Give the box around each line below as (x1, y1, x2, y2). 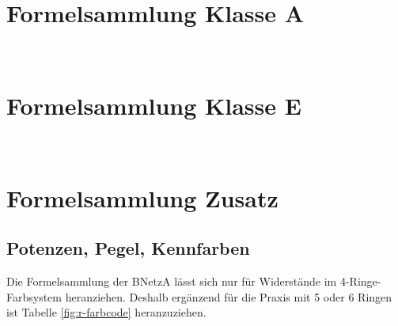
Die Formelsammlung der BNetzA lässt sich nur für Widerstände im (6, 273, 337, 290)
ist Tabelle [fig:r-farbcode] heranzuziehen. (6, 304, 207, 320)
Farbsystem (6, 288, 62, 305)
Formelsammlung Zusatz (6, 181, 279, 214)
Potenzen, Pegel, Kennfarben (6, 236, 250, 260)
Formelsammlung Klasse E (6, 89, 301, 121)
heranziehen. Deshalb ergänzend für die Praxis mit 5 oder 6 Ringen (65, 288, 392, 305)
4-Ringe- (339, 273, 381, 290)
